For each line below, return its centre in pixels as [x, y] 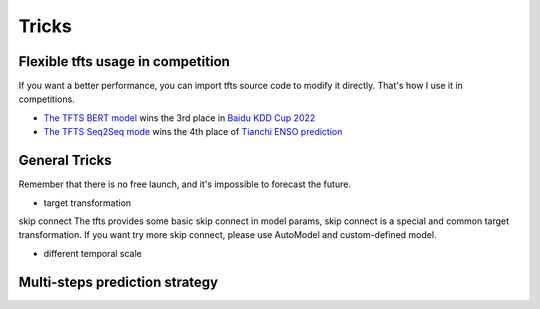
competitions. [46, 99]
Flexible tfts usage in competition [124, 61]
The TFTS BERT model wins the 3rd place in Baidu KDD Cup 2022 [179, 117]
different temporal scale [92, 253]
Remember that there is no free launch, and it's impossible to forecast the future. [185, 184]
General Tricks [65, 160]
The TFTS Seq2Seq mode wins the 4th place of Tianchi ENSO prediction [193, 132]
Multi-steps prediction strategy [118, 281]
